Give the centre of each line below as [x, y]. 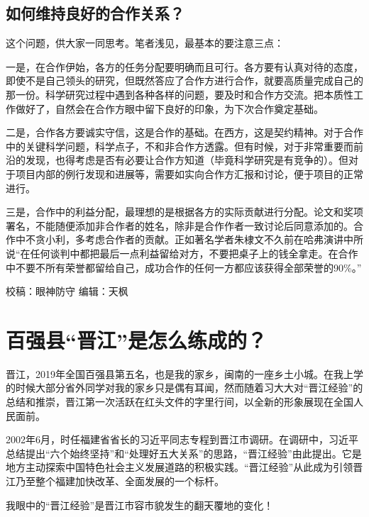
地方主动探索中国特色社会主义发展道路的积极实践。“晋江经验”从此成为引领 [180, 467]
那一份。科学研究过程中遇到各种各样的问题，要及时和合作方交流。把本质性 [180, 94]
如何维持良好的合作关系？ [95, 13]
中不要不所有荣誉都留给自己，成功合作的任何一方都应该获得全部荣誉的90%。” [184, 267]
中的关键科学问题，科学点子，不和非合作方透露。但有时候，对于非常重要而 [180, 146]
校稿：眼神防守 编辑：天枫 [67, 291]
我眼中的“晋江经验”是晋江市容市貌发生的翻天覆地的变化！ [140, 505]
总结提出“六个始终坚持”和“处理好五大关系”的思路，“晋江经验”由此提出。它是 [184, 453]
